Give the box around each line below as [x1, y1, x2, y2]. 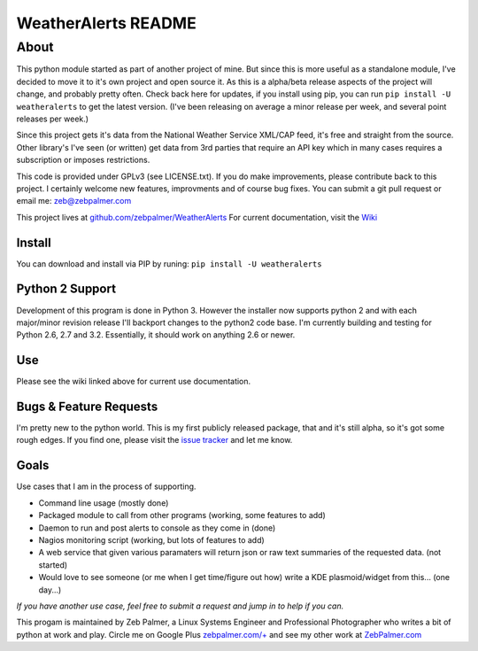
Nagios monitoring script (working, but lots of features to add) [38, 534, 265, 545]
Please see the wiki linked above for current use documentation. [16, 376, 251, 387]
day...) [38, 585, 62, 595]
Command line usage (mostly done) [38, 497, 169, 508]
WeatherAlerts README [16, 13, 197, 33]
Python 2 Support [16, 282, 117, 297]
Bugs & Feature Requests [16, 399, 158, 414]
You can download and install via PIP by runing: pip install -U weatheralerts [16, 258, 322, 269]
